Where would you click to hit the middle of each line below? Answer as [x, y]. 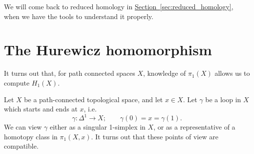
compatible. [21, 146]
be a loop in [223, 99]
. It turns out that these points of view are [155, 136]
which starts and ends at [41, 109]
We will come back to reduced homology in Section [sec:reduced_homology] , [119, 6]
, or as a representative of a [194, 127]
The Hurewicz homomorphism [108, 50]
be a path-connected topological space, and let [94, 99]
